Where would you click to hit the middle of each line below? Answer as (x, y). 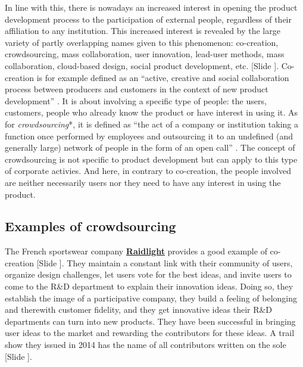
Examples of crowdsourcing (90, 226)
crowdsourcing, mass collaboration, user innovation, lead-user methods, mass (145, 54)
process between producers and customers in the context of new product (137, 89)
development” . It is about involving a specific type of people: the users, (136, 100)
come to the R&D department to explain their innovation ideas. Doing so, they (149, 286)
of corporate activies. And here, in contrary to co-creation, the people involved (148, 171)
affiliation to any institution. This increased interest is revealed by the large (143, 31)
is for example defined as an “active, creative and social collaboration (163, 77)
